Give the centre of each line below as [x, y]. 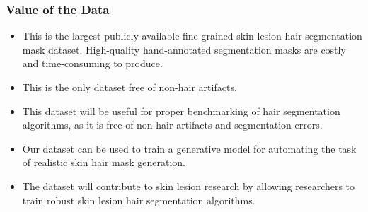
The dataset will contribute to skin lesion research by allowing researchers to [189, 185]
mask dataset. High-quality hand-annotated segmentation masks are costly [184, 49]
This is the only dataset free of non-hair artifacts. [130, 87]
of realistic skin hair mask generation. [104, 162]
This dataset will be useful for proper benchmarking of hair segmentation [181, 111]
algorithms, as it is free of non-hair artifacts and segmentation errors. [172, 125]
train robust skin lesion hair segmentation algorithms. [139, 200]
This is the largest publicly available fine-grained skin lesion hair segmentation [192, 36]
